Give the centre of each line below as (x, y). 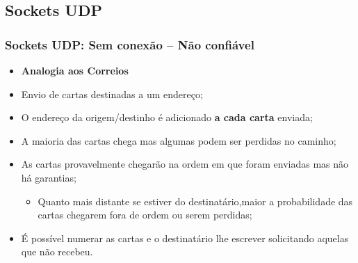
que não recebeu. (57, 252)
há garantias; (49, 177)
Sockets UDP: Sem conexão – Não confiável (130, 44)
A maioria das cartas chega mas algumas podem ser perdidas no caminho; (179, 140)
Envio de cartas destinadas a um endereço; (112, 94)
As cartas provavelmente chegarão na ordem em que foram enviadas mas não (185, 164)
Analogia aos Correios (75, 70)
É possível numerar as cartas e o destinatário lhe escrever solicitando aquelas (185, 238)
